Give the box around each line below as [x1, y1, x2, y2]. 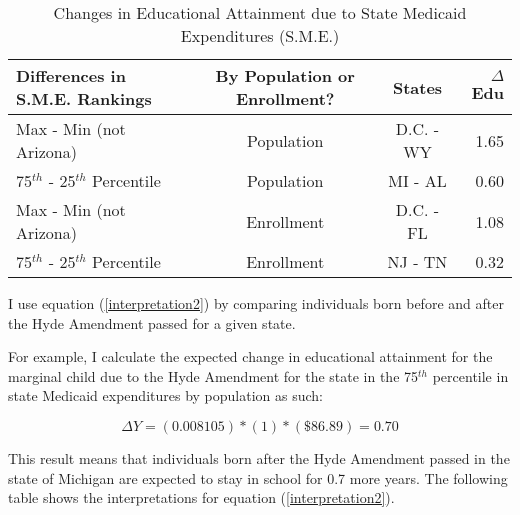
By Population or [215, 64, 355, 87]
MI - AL [388, 169, 447, 192]
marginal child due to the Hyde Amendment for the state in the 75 [8, 365, 419, 386]
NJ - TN [387, 250, 448, 273]
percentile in [432, 365, 509, 386]
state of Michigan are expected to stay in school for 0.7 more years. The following [8, 467, 508, 488]
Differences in [16, 64, 126, 87]
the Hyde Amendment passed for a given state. [8, 312, 296, 333]
